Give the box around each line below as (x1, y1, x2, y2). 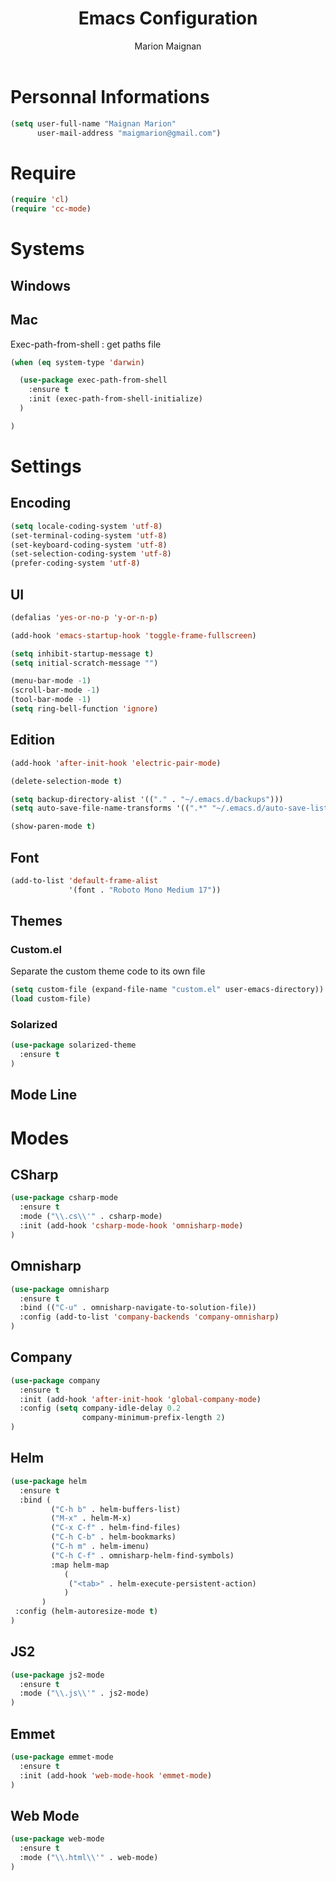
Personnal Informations (10, 85, 210, 108)
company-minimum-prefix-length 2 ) (81, 1413, 226, 1423)
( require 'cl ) (10, 195, 70, 205)
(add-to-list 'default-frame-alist (10, 875, 159, 886)
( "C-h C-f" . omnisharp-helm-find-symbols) (50, 1550, 235, 1561)
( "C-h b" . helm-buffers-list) (50, 1504, 182, 1514)
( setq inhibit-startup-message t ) (10, 648, 155, 659)
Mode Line (10, 1087, 78, 1104)
